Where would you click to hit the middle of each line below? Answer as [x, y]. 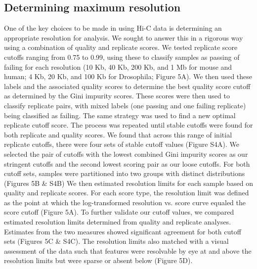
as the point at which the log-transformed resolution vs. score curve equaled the [125, 202]
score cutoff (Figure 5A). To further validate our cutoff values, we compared [119, 212]
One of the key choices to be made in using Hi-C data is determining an [113, 28]
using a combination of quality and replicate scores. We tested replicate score [121, 47]
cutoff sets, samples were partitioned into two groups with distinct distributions [125, 173]
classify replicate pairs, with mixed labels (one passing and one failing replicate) [125, 105]
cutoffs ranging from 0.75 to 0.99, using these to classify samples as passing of [122, 57]
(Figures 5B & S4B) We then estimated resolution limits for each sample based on [128, 183]
